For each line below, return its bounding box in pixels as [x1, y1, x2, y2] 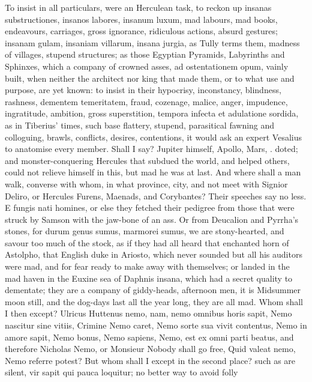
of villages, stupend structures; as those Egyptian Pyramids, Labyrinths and [5, 48, 285, 61]
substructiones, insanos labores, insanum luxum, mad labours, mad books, [5, 13, 278, 25]
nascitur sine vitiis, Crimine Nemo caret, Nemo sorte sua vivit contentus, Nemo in [5, 319, 307, 332]
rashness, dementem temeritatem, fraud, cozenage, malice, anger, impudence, [5, 95, 288, 108]
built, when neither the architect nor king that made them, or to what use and [5, 71, 295, 84]
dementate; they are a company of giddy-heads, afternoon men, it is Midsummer [5, 283, 301, 296]
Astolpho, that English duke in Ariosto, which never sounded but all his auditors [5, 248, 302, 261]
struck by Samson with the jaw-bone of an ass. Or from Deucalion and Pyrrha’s [5, 213, 299, 225]
